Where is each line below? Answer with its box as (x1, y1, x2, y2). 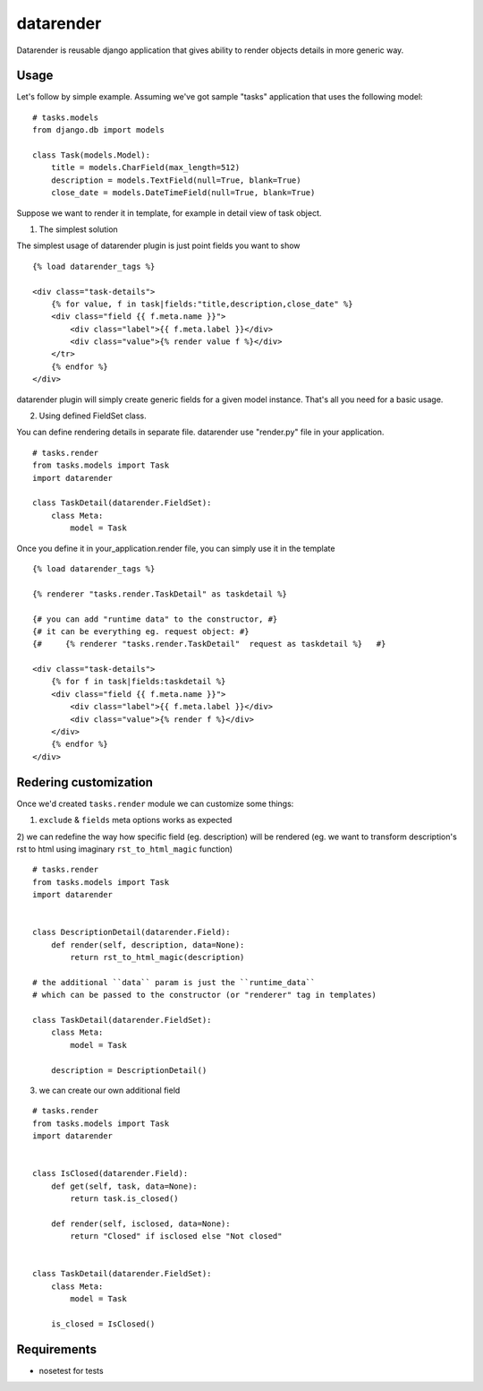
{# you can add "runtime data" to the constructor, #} (32, 614, 278, 624)
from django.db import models (32, 125, 165, 135)
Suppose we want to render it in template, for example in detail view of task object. (16, 207, 322, 219)
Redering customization (16, 775, 154, 790)
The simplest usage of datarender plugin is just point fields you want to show (16, 240, 301, 251)
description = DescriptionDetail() (50, 1065, 208, 1075)
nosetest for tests (38, 1365, 104, 1376)
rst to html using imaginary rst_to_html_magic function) (16, 843, 233, 854)
